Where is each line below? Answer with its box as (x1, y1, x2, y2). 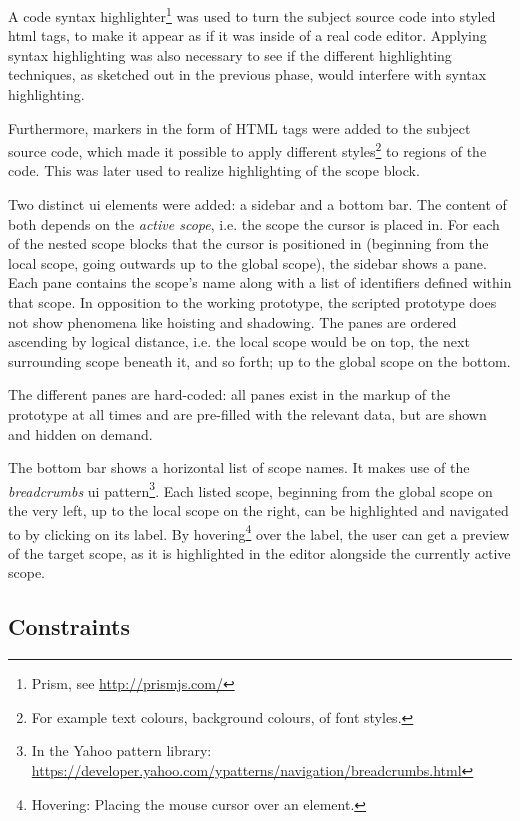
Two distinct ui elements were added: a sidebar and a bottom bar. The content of (8, 194, 507, 215)
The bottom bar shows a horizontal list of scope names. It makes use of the (8, 457, 470, 478)
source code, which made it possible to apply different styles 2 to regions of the (8, 138, 487, 161)
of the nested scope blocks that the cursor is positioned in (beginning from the (8, 233, 489, 254)
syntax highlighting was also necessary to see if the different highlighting (8, 44, 452, 65)
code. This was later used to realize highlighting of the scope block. (8, 160, 420, 181)
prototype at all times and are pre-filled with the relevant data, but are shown (8, 404, 487, 424)
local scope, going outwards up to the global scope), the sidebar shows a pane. (8, 252, 487, 273)
